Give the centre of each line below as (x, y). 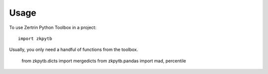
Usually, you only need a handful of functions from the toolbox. (74, 49)
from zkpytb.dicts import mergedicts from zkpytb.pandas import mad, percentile (104, 61)
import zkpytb (35, 38)
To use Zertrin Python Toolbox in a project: (53, 27)
